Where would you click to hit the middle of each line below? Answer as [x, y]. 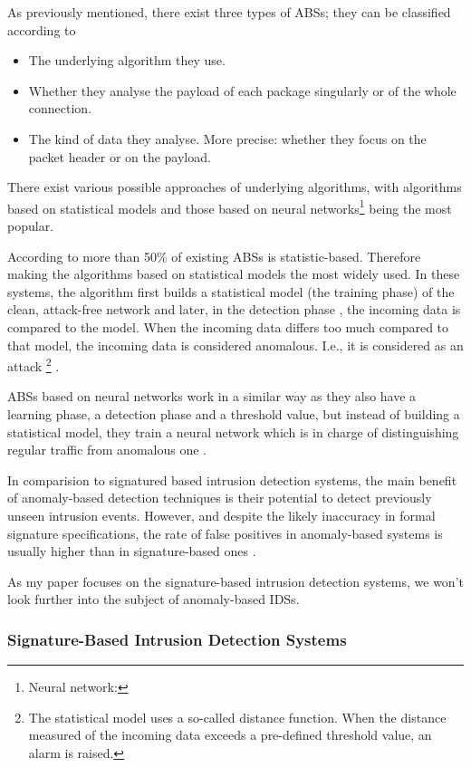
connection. [60, 108]
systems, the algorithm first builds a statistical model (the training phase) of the [231, 291]
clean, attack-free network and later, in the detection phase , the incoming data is [234, 309]
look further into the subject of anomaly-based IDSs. [154, 599]
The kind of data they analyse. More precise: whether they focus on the [227, 138]
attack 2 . [34, 364]
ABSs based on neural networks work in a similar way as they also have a [212, 396]
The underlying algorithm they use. [127, 60]
